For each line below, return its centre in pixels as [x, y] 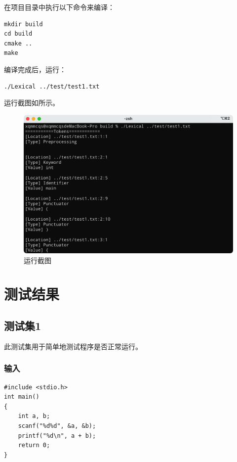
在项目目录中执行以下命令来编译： [59, 7]
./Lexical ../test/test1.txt [52, 86]
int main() [22, 397]
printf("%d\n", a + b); [57, 436]
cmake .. [18, 43]
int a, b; [34, 416]
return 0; [34, 445]
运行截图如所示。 [32, 103]
